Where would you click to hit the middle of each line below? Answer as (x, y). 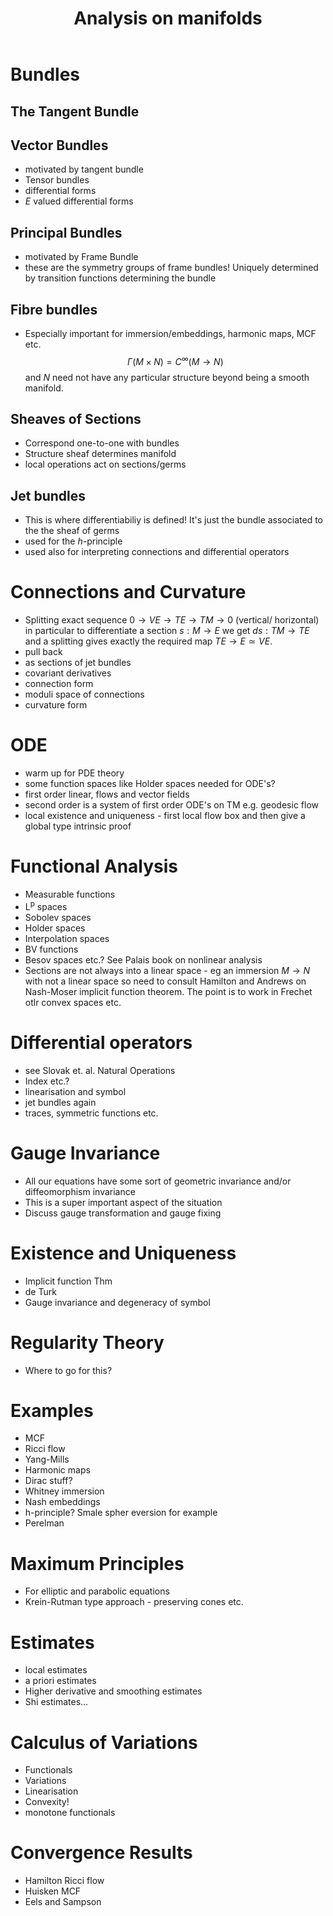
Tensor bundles (57, 180)
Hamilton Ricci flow (64, 1881)
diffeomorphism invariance (80, 1191)
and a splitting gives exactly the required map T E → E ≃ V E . (148, 641)
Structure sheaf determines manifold (100, 454)
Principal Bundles (66, 232)
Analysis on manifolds (168, 18)
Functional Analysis (94, 866)
